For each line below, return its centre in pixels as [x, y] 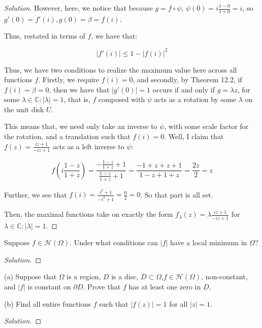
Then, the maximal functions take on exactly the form [89, 214]
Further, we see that [36, 194]
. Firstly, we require [69, 79]
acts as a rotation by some [195, 99]
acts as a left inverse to [88, 146]
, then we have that [79, 89]
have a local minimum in [209, 242]
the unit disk [24, 109]
